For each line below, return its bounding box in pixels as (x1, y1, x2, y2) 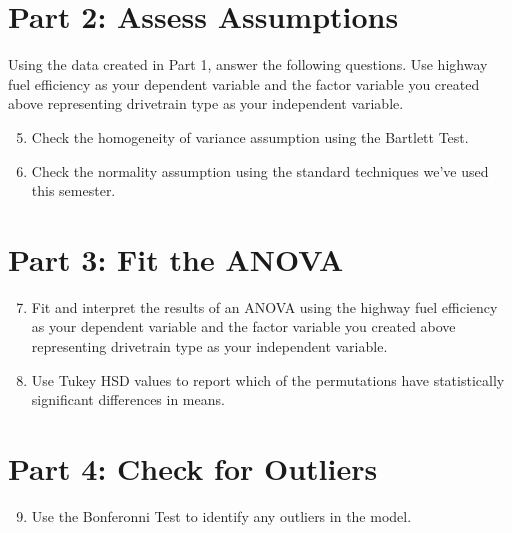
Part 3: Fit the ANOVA (8, 238, 344, 279)
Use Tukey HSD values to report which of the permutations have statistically (31, 369, 505, 390)
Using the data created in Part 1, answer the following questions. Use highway (8, 54, 488, 75)
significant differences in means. (31, 389, 225, 410)
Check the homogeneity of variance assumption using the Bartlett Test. (31, 126, 469, 147)
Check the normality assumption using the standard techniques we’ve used (31, 160, 489, 181)
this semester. (31, 180, 116, 201)
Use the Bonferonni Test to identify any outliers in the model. (31, 505, 412, 526)
